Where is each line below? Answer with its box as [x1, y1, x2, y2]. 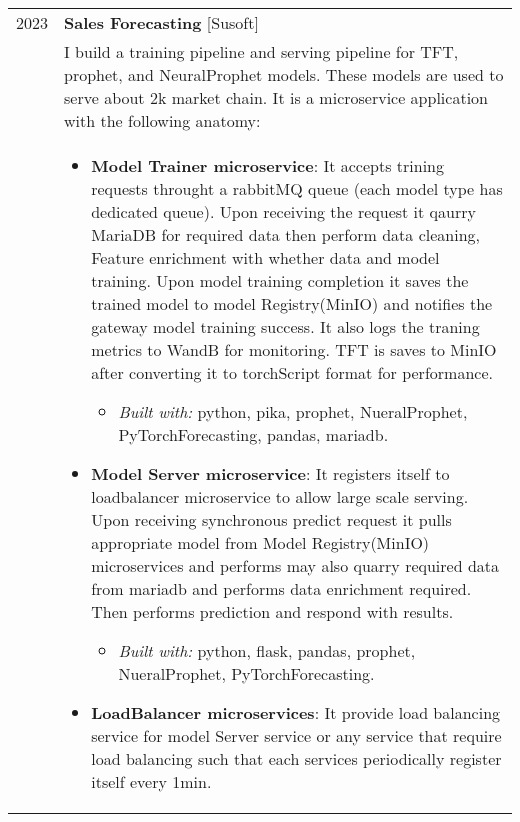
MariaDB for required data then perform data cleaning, [91, 223, 480, 246]
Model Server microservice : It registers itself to [91, 462, 450, 485]
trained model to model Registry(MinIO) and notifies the [91, 292, 493, 315]
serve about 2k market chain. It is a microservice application [64, 86, 488, 109]
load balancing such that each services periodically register [91, 747, 502, 770]
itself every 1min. [91, 770, 212, 793]
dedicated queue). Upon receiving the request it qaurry [91, 200, 476, 223]
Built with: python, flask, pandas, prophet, [118, 639, 416, 662]
